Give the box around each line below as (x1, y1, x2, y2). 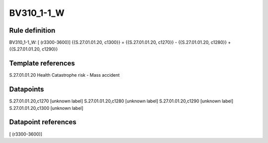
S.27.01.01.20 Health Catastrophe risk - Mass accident (9, 72, 120, 78)
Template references (9, 59, 75, 68)
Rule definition (9, 26, 56, 35)
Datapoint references (9, 118, 77, 126)
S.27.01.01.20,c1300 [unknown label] (9, 105, 84, 111)
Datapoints (9, 85, 44, 94)
